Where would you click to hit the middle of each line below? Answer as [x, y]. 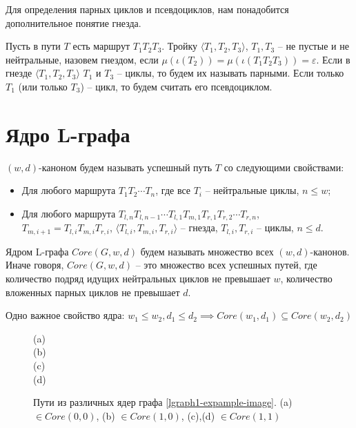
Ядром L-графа [37, 251]
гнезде [19, 73]
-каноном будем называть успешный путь [126, 167]
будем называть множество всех [207, 251]
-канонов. [330, 251]
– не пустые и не [313, 46]
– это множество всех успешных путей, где [226, 265]
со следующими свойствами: [284, 167]
